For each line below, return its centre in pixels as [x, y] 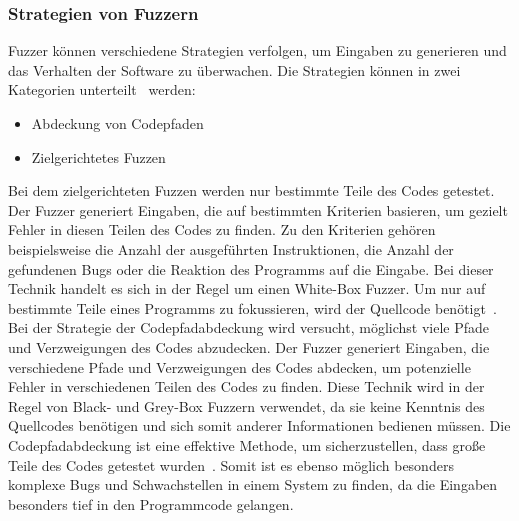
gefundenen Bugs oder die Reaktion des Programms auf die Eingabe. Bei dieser [251, 268]
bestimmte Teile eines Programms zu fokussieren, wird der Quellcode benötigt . [252, 307]
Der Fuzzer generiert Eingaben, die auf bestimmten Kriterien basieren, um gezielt [258, 209]
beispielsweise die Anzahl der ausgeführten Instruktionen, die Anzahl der [231, 248]
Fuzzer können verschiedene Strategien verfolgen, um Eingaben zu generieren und [257, 50]
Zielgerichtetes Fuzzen [98, 156]
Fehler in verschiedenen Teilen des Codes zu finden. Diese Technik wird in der [246, 386]
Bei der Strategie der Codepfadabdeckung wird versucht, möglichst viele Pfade [249, 327]
